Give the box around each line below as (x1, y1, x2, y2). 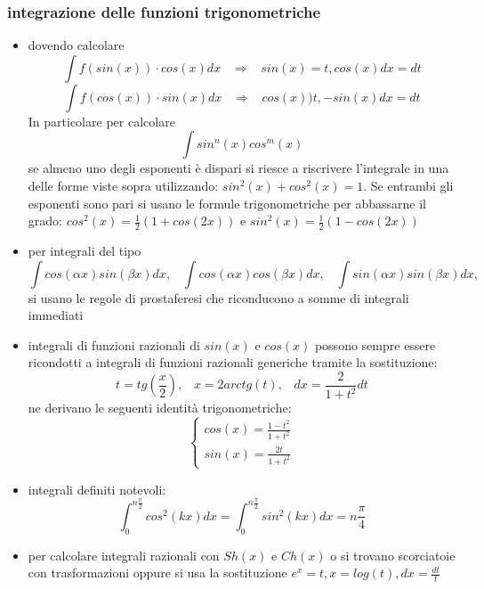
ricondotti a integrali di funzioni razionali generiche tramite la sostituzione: (28, 353, 438, 372)
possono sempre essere (314, 335, 436, 354)
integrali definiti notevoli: (28, 479, 166, 498)
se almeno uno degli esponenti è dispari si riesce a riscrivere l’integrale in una (28, 159, 449, 177)
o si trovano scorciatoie (330, 545, 456, 564)
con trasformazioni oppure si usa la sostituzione (28, 563, 287, 582)
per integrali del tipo (28, 241, 141, 260)
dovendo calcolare (28, 36, 125, 54)
